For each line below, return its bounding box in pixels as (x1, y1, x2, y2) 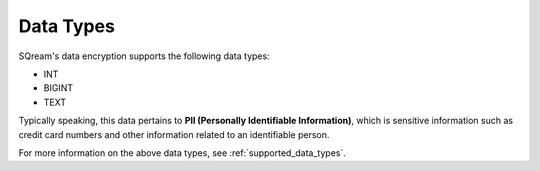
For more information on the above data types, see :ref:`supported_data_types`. (18, 146, 347, 159)
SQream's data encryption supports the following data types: (18, 50, 270, 62)
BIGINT (43, 82, 74, 94)
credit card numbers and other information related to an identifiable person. (18, 128, 330, 140)
